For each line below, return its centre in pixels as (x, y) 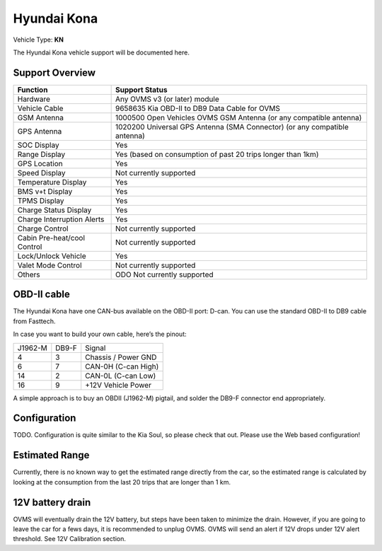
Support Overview (54, 72)
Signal (95, 348)
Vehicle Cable (40, 108)
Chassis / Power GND (121, 357)
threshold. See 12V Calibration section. (70, 539)
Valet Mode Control (50, 265)
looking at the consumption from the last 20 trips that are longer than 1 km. (122, 482)
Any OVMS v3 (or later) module (167, 99)
